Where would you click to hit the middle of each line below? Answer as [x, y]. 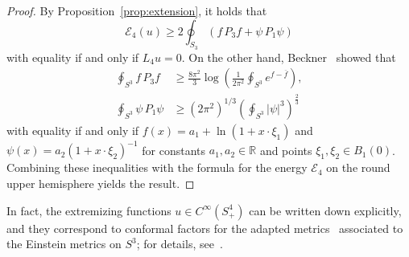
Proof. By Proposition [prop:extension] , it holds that [137, 10]
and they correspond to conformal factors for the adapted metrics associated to [205, 228]
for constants [174, 150]
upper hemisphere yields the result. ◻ [101, 183]
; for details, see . [180, 244]
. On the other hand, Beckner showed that [289, 57]
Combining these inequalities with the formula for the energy [157, 167]
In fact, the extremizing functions [89, 210]
